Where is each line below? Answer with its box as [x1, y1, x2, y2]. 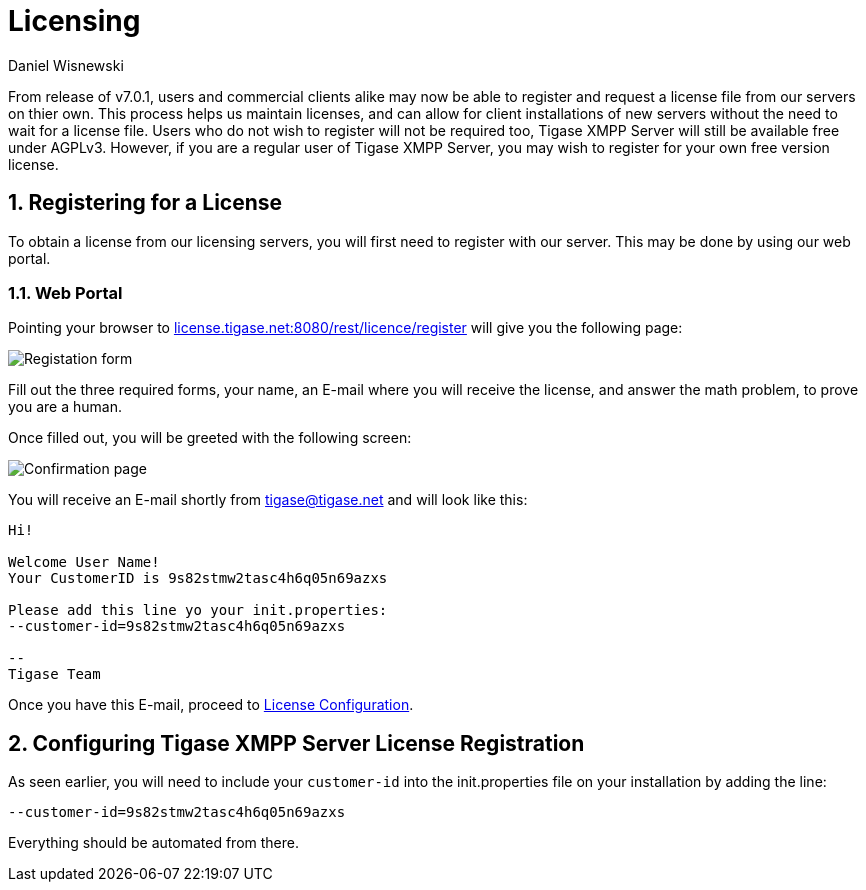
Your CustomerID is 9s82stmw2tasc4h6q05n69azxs [8, 570, 388, 587]
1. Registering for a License [8, 190, 283, 216]
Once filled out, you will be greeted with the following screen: [8, 429, 412, 447]
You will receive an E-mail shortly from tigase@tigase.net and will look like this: [8, 491, 528, 509]
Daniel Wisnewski [8, 56, 124, 74]
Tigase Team [8, 666, 101, 683]
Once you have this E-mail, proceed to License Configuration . [8, 696, 414, 714]
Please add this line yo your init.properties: [8, 602, 388, 619]
